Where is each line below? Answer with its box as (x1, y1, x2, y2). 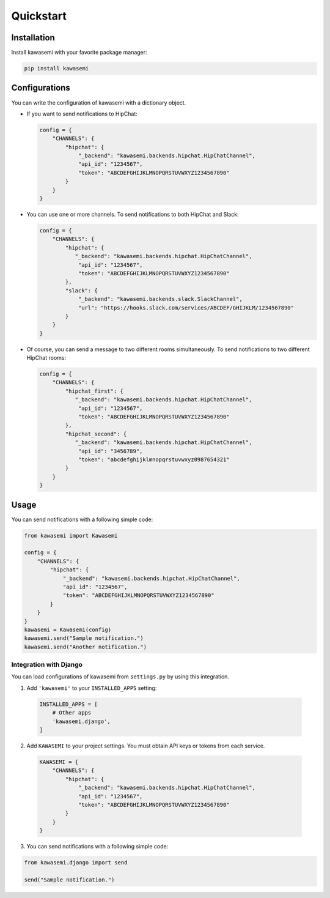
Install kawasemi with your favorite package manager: (11, 49, 147, 56)
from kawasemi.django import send (24, 859, 128, 866)
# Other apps (52, 710, 92, 716)
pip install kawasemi (24, 65, 89, 72)
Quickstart (11, 9, 67, 23)
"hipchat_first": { (65, 387, 123, 395)
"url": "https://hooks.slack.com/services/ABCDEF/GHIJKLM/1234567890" (78, 304, 295, 311)
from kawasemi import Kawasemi (24, 532, 119, 539)
